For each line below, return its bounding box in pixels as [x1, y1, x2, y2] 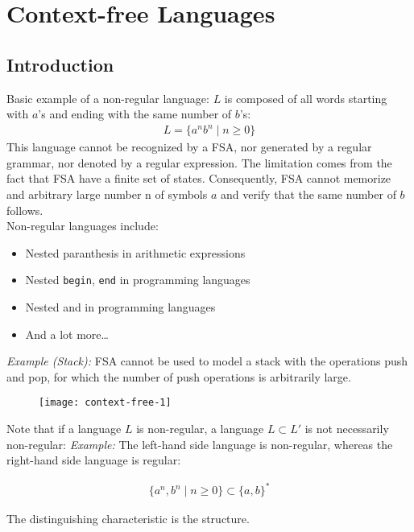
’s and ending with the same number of [38, 105, 232, 122]
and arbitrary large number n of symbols [6, 186, 208, 203]
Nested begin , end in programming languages [25, 271, 250, 288]
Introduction [6, 52, 114, 76]
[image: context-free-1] [39, 397, 172, 409]
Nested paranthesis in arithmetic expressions [25, 244, 246, 261]
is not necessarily [304, 420, 389, 437]
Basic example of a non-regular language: [6, 89, 209, 106]
